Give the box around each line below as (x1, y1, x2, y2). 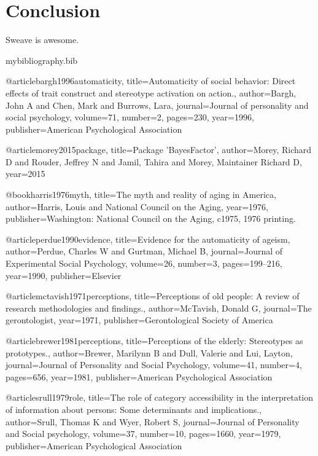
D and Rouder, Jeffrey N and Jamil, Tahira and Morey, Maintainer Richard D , (6, 155, 302, 168)
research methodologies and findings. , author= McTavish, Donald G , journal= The (6, 301, 312, 314)
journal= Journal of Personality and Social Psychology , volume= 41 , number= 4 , (6, 358, 302, 371)
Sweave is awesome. (6, 33, 79, 46)
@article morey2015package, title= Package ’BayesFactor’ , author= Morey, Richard (6, 143, 312, 156)
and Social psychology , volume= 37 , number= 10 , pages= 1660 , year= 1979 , (6, 427, 281, 440)
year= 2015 (6, 167, 45, 180)
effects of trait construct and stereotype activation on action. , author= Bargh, (6, 86, 297, 99)
